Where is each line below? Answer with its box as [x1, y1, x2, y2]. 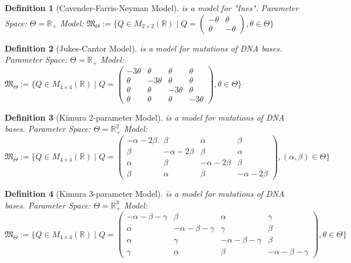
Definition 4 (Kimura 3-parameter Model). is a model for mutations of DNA [5, 187, 285, 200]
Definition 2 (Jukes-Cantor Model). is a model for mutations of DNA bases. [5, 42, 282, 54]
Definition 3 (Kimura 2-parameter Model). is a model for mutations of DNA [5, 111, 285, 123]
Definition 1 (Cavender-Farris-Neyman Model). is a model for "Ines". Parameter [5, 2, 299, 13]
